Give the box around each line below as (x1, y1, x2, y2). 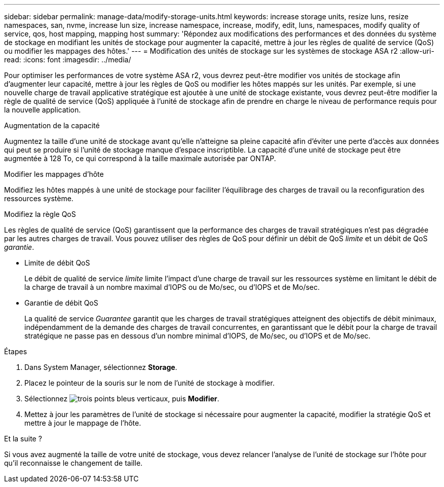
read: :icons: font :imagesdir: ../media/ (4, 55, 131, 64)
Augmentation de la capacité (4, 121, 100, 130)
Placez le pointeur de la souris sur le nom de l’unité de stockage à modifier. (24, 379, 275, 387)
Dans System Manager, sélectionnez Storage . (24, 363, 177, 371)
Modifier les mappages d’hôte (4, 170, 104, 178)
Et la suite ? (4, 434, 42, 443)
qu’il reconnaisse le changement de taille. (4, 459, 143, 467)
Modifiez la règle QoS (4, 210, 76, 218)
